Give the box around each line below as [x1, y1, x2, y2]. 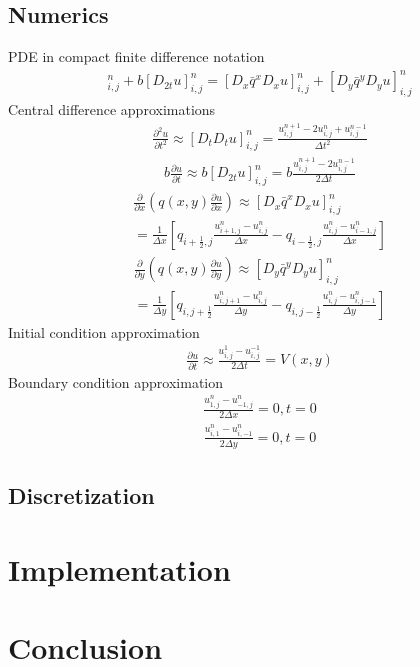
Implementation [8, 548, 231, 589]
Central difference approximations [8, 99, 216, 120]
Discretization [8, 480, 155, 511]
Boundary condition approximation [8, 371, 223, 392]
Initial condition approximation [8, 321, 200, 342]
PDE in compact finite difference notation [8, 46, 265, 67]
